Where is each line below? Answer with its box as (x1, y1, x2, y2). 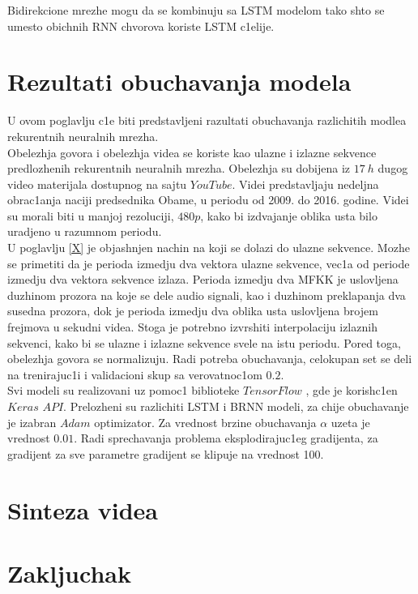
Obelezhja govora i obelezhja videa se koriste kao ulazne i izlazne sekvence (7, 143, 377, 160)
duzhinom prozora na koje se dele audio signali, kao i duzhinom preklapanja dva (7, 286, 406, 303)
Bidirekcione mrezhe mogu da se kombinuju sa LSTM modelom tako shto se (7, 2, 385, 18)
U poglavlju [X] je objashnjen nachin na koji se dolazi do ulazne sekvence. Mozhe (7, 239, 410, 256)
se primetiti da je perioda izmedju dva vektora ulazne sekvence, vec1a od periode (7, 254, 410, 271)
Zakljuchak (7, 556, 131, 589)
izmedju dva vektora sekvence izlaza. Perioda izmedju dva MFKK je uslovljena (7, 271, 399, 288)
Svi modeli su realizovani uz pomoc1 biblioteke (7, 382, 240, 399)
